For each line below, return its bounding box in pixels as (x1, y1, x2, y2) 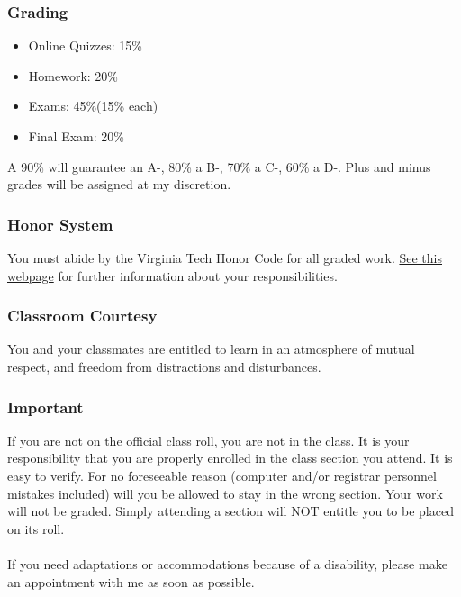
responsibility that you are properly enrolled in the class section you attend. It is (7, 448, 453, 467)
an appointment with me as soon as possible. (7, 572, 255, 591)
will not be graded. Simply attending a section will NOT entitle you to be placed (7, 502, 454, 520)
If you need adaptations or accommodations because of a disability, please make (7, 554, 447, 573)
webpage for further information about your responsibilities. (7, 266, 338, 285)
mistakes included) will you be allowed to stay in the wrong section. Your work (7, 484, 443, 502)
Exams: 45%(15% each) (28, 96, 158, 115)
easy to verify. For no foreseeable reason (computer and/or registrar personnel (7, 466, 437, 484)
